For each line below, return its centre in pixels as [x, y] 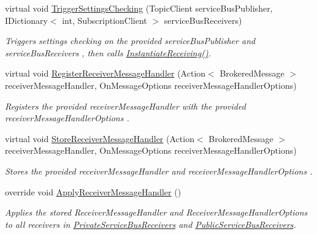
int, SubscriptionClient [105, 20]
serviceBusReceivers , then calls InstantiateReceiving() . [108, 52]
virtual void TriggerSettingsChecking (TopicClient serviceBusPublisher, [139, 8]
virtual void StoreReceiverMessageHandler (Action [100, 138]
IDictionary [26, 20]
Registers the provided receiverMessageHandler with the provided [125, 106]
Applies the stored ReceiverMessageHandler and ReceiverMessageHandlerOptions [156, 212]
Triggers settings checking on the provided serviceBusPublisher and [130, 41]
